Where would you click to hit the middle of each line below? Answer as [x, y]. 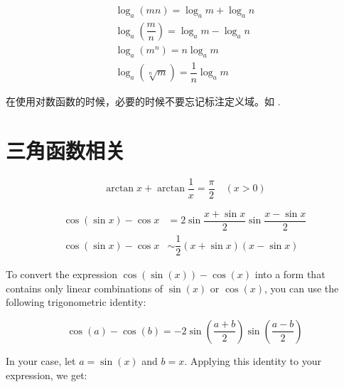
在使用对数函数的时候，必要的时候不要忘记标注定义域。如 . [143, 101]
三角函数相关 [66, 150]
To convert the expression [61, 274]
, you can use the [301, 288]
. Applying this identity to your [253, 360]
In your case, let [41, 360]
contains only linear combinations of [85, 288]
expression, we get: [47, 375]
